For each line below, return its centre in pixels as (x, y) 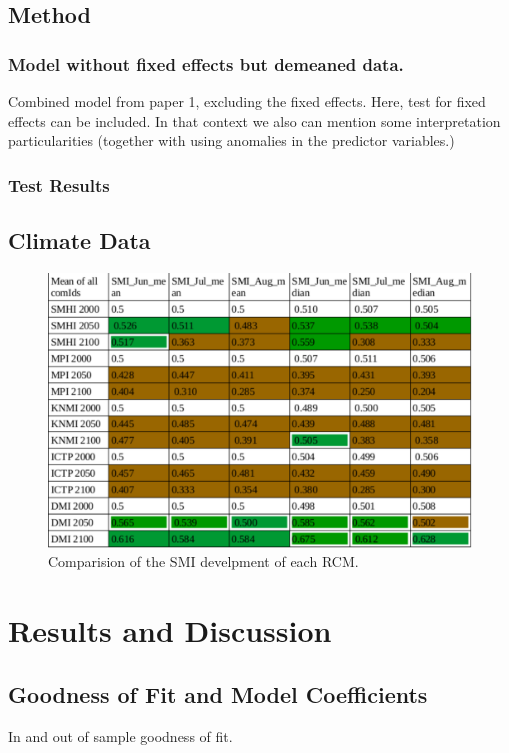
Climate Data (79, 240)
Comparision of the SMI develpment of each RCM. (203, 561)
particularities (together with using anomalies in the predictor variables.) (231, 140)
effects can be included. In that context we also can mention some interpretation (254, 120)
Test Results (59, 184)
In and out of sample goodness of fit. (120, 735)
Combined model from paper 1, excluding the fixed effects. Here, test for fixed (247, 101)
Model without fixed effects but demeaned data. (206, 63)
